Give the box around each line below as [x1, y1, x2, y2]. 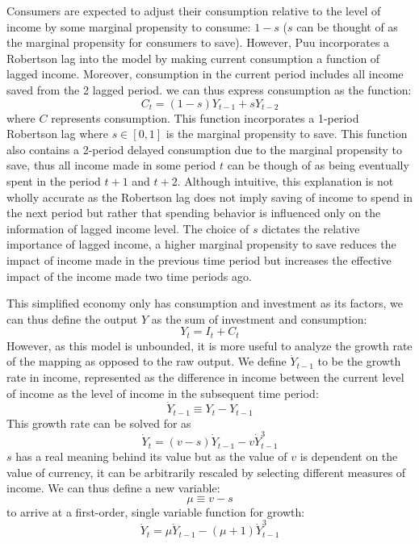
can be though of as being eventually [227, 157, 409, 174]
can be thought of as [296, 18, 398, 35]
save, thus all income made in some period [6, 157, 216, 174]
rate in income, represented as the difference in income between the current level [6, 368, 404, 385]
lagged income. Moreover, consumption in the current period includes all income [6, 65, 404, 82]
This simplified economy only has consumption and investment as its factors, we [6, 295, 404, 312]
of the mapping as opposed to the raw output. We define [6, 353, 287, 370]
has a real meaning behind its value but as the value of [15, 448, 287, 465]
